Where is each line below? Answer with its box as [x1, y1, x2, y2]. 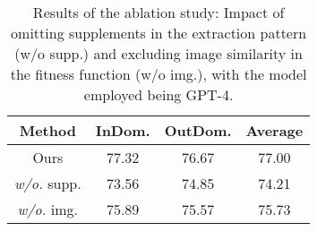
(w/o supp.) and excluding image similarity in [14, 43, 303, 64]
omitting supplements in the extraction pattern [11, 22, 307, 43]
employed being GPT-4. [83, 84, 234, 105]
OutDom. [164, 120, 232, 141]
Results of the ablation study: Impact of [32, 2, 285, 22]
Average [245, 120, 304, 141]
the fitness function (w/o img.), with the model [10, 64, 307, 84]
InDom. [95, 120, 150, 141]
